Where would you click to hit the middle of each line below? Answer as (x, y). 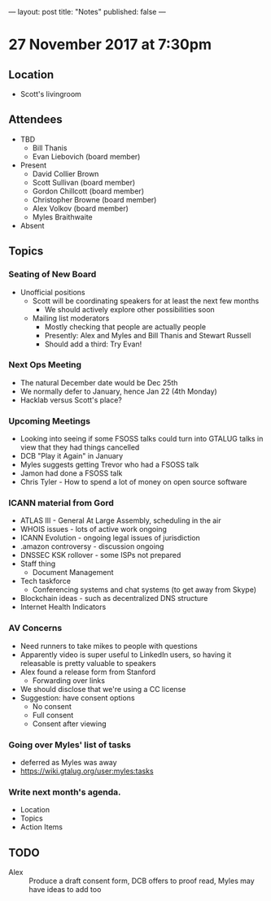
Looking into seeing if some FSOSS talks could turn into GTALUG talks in (142, 439)
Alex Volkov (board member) (80, 208)
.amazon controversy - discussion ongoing (92, 546)
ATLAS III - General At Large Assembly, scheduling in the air (120, 520)
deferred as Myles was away (68, 762)
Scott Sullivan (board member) (84, 182)
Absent (32, 225)
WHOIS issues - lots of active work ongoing (93, 529)
